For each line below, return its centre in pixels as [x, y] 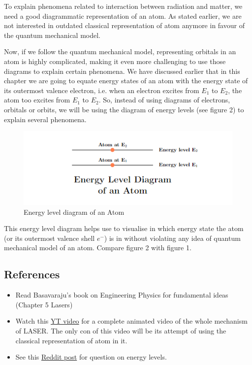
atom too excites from [37, 100]
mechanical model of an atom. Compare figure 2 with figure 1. [98, 248]
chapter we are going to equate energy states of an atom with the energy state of [126, 81]
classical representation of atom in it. [71, 340]
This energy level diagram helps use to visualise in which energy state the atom [124, 228]
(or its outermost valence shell [49, 238]
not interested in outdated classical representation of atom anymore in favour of [124, 25]
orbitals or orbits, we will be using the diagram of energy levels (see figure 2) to [124, 109]
